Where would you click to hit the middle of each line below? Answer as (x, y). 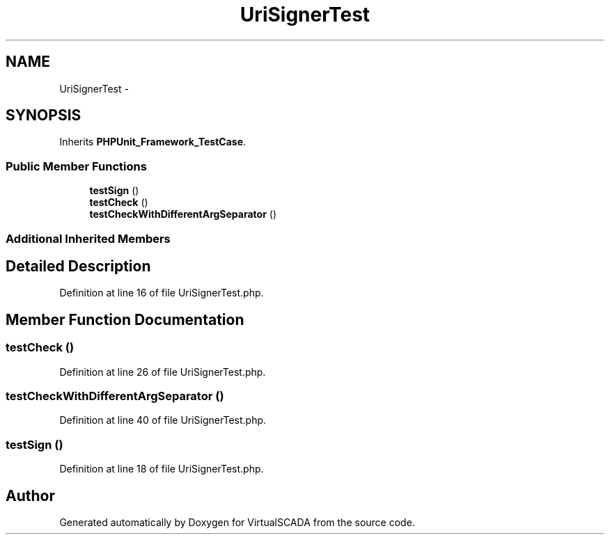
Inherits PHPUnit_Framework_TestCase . (153, 142)
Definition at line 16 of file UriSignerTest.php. (162, 293)
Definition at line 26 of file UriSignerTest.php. (163, 372)
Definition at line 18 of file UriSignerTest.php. (162, 469)
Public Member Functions (76, 166)
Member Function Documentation (125, 319)
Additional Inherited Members (88, 238)
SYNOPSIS (44, 116)
